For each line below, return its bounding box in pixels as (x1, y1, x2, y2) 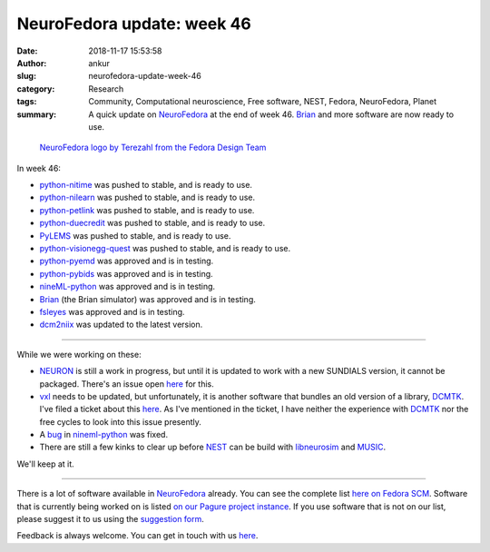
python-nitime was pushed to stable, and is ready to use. (39, 180, 253, 191)
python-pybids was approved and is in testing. (39, 268, 213, 279)
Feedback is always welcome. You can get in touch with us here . (16, 530, 259, 541)
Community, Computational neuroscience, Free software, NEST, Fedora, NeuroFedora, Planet (88, 96, 437, 107)
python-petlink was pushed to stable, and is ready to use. (39, 204, 255, 215)
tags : (16, 96, 37, 107)
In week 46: (16, 163, 61, 173)
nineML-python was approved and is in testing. (39, 281, 216, 292)
